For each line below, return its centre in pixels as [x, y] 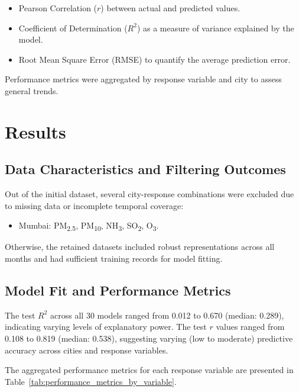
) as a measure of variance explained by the [215, 28]
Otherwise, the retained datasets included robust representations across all [140, 247]
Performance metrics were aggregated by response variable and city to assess [143, 79]
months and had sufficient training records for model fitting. [114, 258]
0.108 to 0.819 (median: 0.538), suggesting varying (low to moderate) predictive [149, 338]
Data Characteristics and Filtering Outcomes [145, 169]
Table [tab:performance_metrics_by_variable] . [91, 381]
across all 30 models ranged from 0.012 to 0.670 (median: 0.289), [167, 315]
